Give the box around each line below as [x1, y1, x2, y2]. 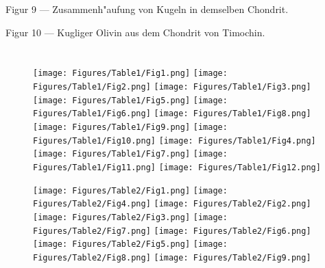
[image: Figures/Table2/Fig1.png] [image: [33, 185, 228, 196]
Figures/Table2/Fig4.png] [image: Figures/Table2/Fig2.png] [33, 199, 311, 209]
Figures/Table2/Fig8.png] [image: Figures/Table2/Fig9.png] [33, 252, 311, 263]
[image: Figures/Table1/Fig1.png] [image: [33, 68, 228, 79]
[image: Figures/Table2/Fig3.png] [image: [33, 212, 228, 222]
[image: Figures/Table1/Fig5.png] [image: [33, 95, 228, 105]
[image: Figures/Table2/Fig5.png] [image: [33, 239, 228, 250]
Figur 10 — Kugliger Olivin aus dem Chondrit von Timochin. [5, 25, 265, 39]
